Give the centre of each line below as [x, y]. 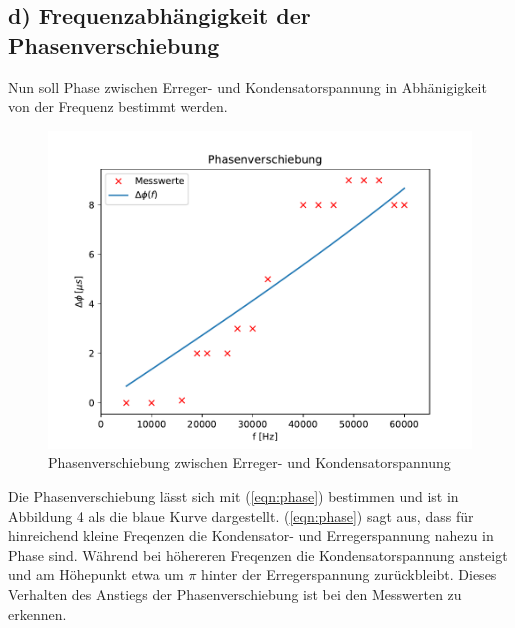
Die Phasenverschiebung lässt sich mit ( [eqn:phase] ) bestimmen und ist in [233, 495]
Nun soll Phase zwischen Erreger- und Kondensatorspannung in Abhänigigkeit [247, 86]
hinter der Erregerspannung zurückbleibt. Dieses [349, 574]
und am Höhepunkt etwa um [96, 574]
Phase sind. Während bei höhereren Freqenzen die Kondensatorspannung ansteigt [258, 554]
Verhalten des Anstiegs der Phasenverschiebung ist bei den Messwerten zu [235, 593]
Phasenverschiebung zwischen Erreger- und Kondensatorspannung [249, 462]
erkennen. [37, 613]
